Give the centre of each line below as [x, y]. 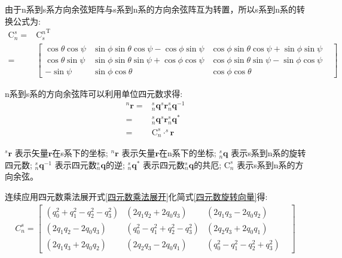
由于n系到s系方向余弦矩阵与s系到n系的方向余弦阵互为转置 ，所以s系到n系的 [151, 9]
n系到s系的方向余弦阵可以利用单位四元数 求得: [94, 93]
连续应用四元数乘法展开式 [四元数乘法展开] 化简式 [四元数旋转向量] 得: [136, 196]
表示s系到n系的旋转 [268, 153]
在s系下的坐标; [80, 153]
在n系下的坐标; [188, 153]
